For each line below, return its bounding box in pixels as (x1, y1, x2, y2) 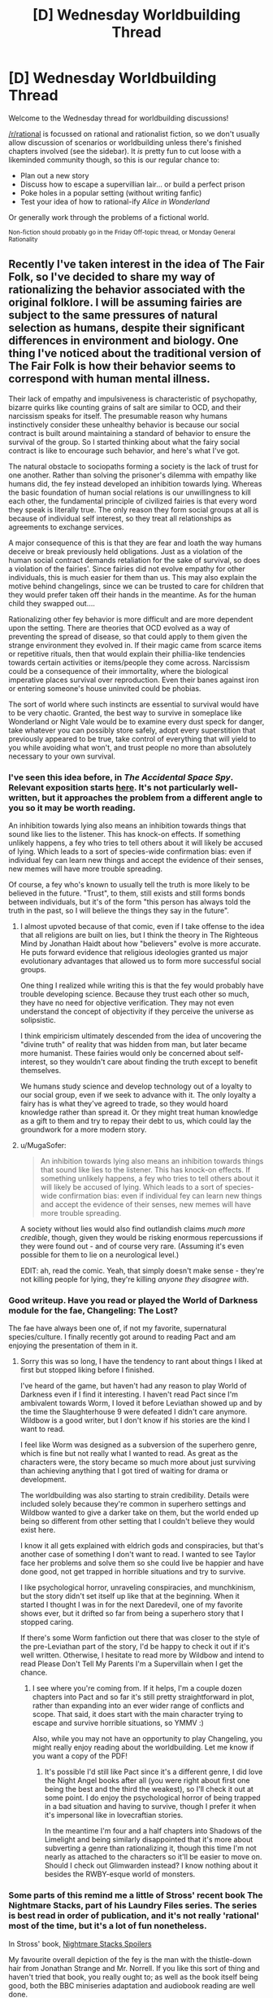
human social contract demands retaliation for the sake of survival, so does (8, 555, 261, 565)
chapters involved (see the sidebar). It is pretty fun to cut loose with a (8, 146, 241, 156)
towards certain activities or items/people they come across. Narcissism (8, 658, 250, 667)
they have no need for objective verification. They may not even (19, 998, 234, 1008)
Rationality (8, 235, 38, 244)
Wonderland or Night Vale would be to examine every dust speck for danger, (8, 716, 265, 726)
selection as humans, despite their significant (8, 321, 245, 335)
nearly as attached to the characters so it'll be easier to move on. (44, 1852, 262, 1862)
